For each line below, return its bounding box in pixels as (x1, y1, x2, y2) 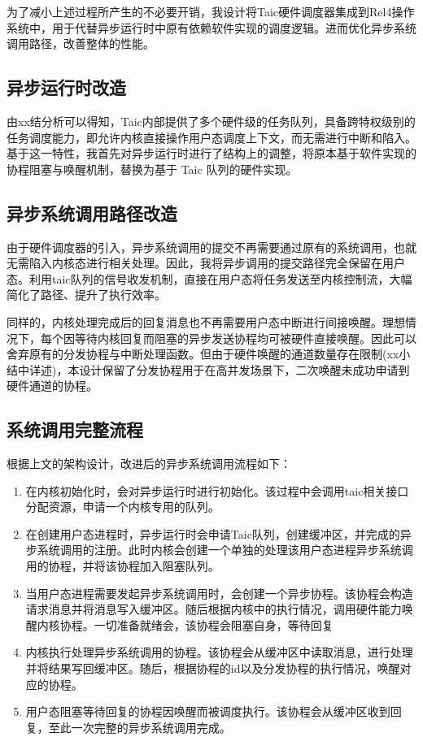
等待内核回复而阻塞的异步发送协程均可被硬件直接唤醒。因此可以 (74, 329, 416, 346)
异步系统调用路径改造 (7, 200, 177, 225)
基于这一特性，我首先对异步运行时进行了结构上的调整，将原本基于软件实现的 (7, 145, 416, 162)
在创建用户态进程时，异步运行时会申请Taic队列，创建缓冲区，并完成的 (25, 525, 400, 542)
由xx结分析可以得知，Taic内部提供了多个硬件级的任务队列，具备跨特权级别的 (7, 112, 416, 129)
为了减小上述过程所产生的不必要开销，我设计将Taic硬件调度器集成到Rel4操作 (7, 3, 415, 19)
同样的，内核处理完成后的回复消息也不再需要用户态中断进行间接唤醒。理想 (7, 313, 405, 330)
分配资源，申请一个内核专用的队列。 (25, 498, 220, 515)
